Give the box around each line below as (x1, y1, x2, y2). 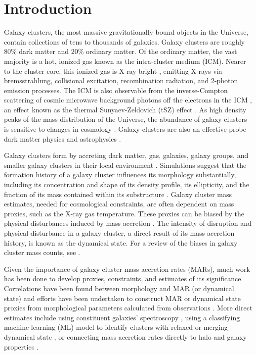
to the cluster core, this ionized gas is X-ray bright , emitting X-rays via (4, 65, 222, 76)
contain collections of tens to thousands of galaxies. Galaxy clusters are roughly (4, 36, 245, 47)
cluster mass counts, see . (4, 247, 80, 257)
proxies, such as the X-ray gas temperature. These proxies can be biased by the (4, 208, 245, 218)
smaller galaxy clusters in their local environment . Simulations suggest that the (4, 159, 247, 170)
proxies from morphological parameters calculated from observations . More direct (4, 303, 253, 313)
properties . (4, 341, 39, 352)
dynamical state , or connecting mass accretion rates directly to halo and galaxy (4, 331, 247, 342)
